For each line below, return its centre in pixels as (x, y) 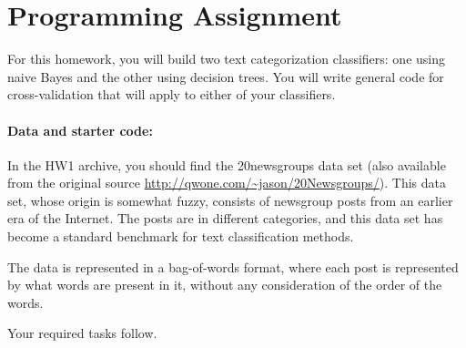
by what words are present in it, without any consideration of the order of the (225, 285)
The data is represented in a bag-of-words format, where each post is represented (233, 266)
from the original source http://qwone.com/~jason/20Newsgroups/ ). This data (227, 183)
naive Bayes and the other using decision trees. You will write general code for (226, 76)
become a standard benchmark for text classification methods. (181, 236)
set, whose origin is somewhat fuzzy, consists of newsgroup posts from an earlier (230, 200)
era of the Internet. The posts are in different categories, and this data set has (225, 218)
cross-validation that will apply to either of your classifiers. (172, 94)
